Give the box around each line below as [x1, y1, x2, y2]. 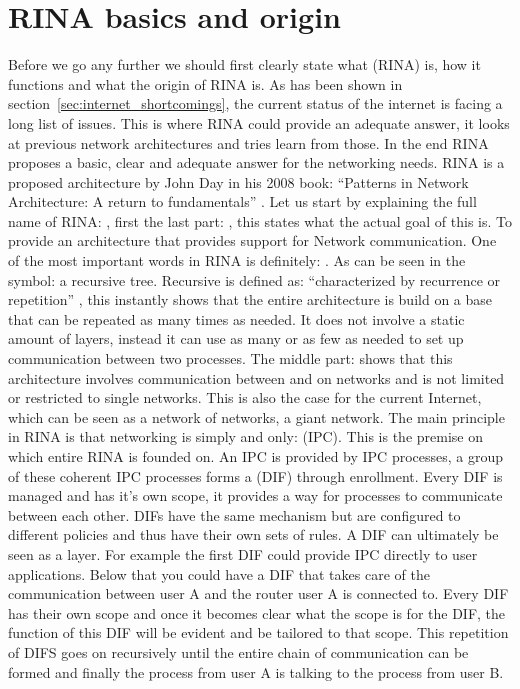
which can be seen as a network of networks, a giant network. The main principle [8, 406, 505, 427]
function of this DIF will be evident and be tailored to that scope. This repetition [8, 622, 509, 643]
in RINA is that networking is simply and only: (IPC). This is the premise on [8, 426, 483, 447]
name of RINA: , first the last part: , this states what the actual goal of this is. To [8, 210, 512, 231]
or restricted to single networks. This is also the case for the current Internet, [8, 387, 482, 408]
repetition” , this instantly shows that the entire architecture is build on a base [8, 289, 493, 310]
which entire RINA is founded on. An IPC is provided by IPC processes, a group [8, 446, 504, 466]
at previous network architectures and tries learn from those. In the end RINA [8, 132, 489, 153]
